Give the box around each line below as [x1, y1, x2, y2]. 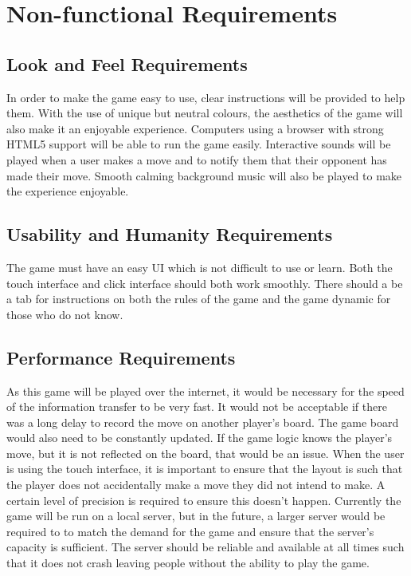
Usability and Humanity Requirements [6, 222, 333, 247]
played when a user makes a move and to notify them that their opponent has [6, 151, 387, 168]
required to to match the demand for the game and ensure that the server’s [6, 523, 374, 539]
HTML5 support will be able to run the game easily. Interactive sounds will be [6, 136, 391, 152]
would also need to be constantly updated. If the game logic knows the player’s [6, 429, 393, 446]
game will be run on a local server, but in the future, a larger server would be [6, 507, 386, 524]
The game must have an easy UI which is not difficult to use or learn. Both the [6, 258, 393, 275]
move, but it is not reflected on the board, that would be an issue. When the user [6, 444, 405, 461]
